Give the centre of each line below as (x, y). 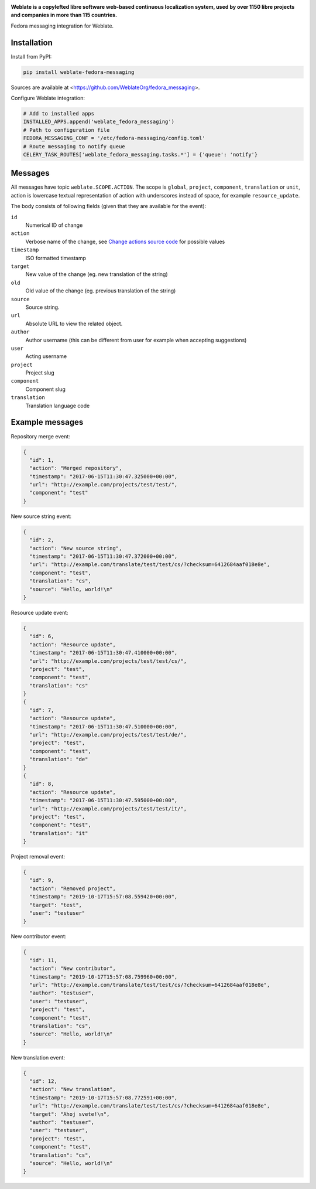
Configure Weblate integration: (48, 98)
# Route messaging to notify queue (74, 146)
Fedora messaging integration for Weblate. (62, 26)
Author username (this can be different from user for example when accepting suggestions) (136, 340)
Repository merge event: (40, 436)
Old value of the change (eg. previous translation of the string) (101, 291)
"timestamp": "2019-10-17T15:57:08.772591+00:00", (104, 1098)
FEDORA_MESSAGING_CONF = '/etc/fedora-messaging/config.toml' (114, 138)
